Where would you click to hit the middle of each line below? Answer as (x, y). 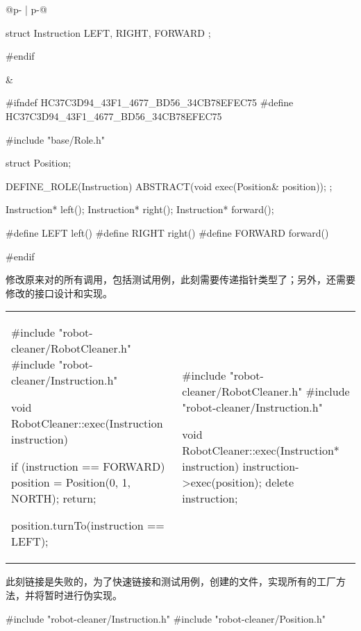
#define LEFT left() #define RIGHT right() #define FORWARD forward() (167, 232)
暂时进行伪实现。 (83, 595)
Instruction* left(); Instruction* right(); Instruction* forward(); (140, 209)
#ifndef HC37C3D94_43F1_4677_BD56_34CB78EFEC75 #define (150, 102)
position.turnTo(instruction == (88, 525)
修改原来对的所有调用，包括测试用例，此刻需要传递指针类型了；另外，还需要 (180, 279)
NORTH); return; (54, 498)
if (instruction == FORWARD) (88, 466)
